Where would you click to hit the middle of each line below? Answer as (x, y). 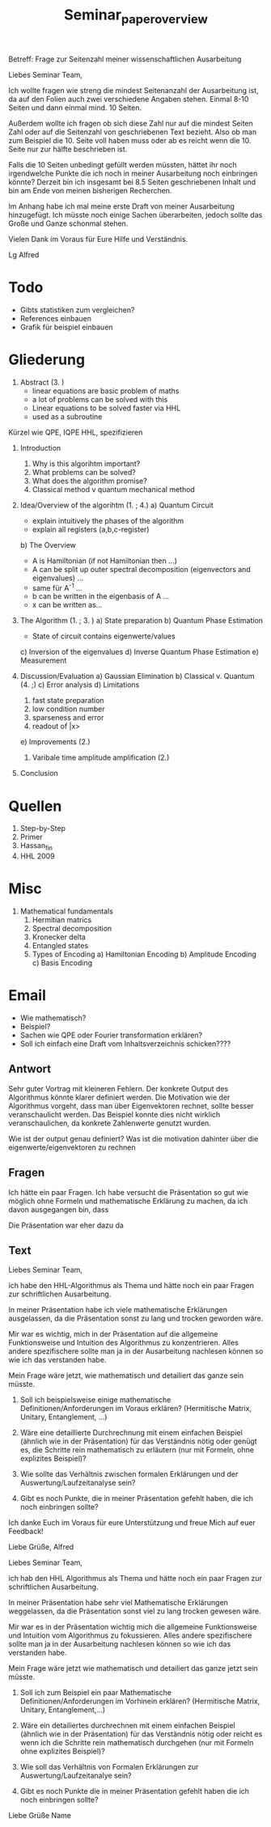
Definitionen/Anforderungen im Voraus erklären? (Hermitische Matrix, (136, 1409)
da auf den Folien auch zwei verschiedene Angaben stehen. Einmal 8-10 (129, 99)
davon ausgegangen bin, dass (59, 1209)
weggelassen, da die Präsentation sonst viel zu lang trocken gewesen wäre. (135, 1611)
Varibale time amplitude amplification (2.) (101, 757)
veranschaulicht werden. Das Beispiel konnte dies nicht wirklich (114, 1114)
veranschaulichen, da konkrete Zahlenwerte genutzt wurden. (110, 1123)
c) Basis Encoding (62, 962)
